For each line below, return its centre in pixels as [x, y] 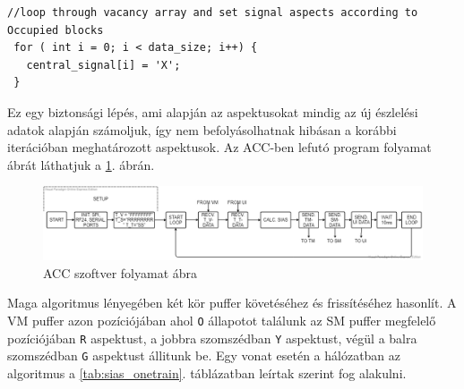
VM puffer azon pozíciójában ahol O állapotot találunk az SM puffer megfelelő [222, 320]
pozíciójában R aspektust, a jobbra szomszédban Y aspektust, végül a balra [212, 338]
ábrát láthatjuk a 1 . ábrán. [81, 164]
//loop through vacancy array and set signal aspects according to [213, 13]
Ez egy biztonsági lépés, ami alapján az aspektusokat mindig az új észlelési [213, 111]
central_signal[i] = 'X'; [103, 65]
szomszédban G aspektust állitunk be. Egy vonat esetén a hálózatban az [204, 355]
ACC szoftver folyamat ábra [120, 272]
